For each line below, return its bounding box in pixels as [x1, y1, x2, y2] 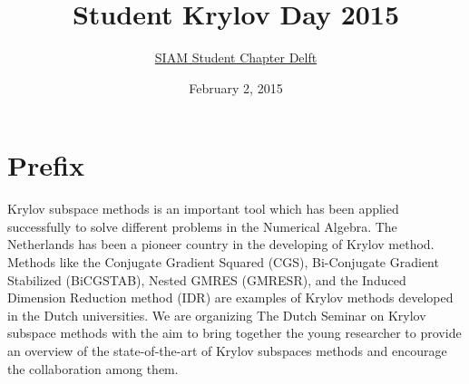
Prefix [7, 147, 84, 184]
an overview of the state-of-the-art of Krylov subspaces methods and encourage [7, 341, 447, 360]
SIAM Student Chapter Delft [154, 48, 318, 67]
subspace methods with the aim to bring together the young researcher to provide [7, 323, 462, 342]
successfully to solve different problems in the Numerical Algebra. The [7, 216, 397, 235]
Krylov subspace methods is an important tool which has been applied [7, 199, 399, 218]
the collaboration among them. [7, 359, 179, 378]
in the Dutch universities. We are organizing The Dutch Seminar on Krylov [7, 305, 426, 324]
